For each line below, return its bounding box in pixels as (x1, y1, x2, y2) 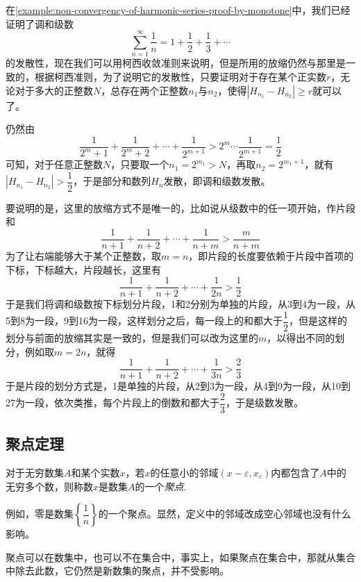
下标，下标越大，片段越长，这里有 (6, 262, 161, 276)
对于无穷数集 (6, 465, 64, 480)
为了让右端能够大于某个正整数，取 (6, 249, 161, 263)
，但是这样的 (289, 313, 347, 328)
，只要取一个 (110, 157, 169, 172)
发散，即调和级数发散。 (163, 174, 271, 188)
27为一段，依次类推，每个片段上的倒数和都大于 (6, 395, 219, 410)
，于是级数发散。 (226, 395, 303, 410)
